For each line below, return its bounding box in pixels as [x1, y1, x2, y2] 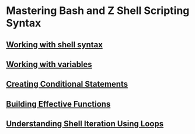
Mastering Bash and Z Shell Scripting [6, 4, 190, 17]
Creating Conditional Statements [6, 79, 128, 89]
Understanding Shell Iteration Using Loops [6, 119, 164, 129]
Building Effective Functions [6, 99, 111, 109]
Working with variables [6, 59, 92, 69]
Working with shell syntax [6, 40, 103, 50]
